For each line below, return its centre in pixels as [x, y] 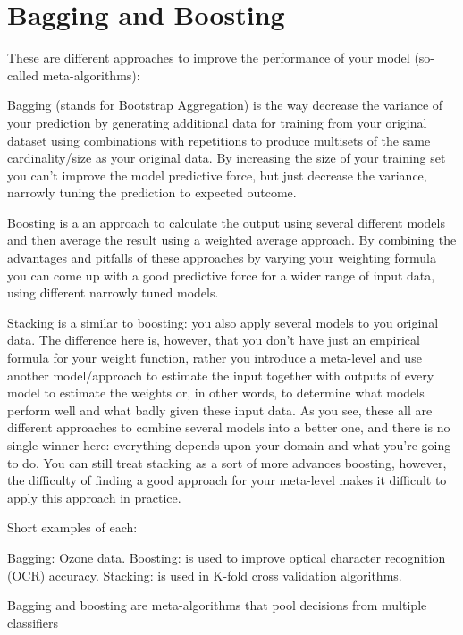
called [23, 75]
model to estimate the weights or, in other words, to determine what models [216, 393]
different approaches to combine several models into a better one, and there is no [229, 427]
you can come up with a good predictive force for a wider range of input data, [221, 275]
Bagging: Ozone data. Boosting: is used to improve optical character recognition [227, 557]
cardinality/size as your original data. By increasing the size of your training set [227, 158]
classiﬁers [33, 622]
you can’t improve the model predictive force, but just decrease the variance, [217, 175]
